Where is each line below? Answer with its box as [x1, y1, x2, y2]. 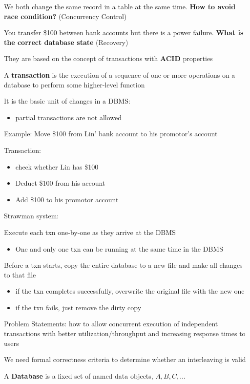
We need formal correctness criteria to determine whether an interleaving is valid [4, 354, 246, 364]
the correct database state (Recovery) [4, 37, 128, 47]
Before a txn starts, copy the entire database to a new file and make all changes [4, 260, 243, 270]
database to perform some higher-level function [4, 79, 145, 89]
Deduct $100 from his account [15, 178, 105, 188]
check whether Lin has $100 [15, 161, 99, 171]
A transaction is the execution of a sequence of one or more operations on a [4, 69, 235, 80]
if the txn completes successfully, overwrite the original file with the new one [15, 286, 245, 296]
